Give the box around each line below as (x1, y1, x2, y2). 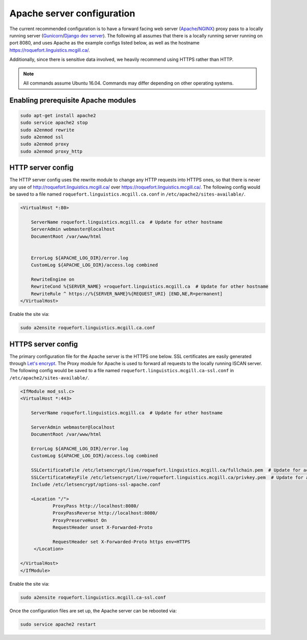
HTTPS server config (9, 339, 78, 348)
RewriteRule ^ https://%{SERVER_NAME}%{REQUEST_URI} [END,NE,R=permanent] (31, 291, 223, 296)
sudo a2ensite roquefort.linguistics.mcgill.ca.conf (20, 325, 156, 331)
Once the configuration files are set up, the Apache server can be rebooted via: (9, 607, 177, 614)
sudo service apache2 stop (20, 120, 88, 125)
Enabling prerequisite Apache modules (9, 96, 137, 104)
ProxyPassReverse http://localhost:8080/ (52, 510, 158, 516)
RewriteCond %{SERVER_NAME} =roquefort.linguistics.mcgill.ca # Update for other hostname (31, 284, 269, 289)
